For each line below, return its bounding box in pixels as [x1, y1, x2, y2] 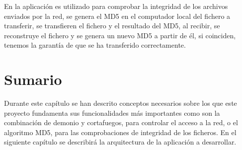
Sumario [4, 69, 62, 89]
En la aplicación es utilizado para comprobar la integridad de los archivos [4, 1, 228, 11]
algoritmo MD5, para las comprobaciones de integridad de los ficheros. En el [4, 127, 237, 137]
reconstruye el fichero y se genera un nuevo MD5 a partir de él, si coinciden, [4, 30, 236, 40]
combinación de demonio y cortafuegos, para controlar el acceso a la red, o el [4, 117, 238, 128]
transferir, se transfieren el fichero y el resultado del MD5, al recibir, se [4, 20, 220, 31]
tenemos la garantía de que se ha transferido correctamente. [4, 40, 186, 50]
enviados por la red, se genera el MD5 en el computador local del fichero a [4, 10, 231, 21]
